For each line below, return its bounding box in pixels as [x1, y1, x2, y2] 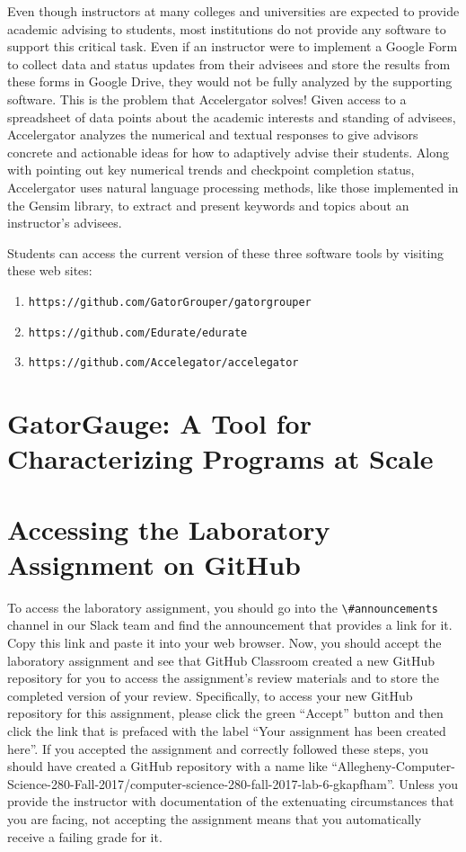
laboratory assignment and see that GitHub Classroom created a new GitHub [7, 650, 435, 669]
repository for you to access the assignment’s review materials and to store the [7, 668, 440, 687]
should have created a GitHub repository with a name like [7, 757, 328, 776]
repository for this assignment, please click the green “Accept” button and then [7, 704, 444, 722]
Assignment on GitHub [7, 545, 301, 582]
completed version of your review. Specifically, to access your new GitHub [7, 686, 413, 704]
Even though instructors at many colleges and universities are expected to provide [7, 2, 460, 20]
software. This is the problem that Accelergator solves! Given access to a [7, 89, 407, 108]
